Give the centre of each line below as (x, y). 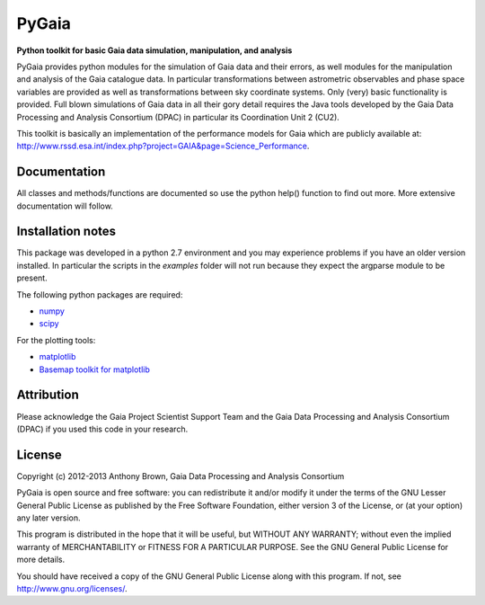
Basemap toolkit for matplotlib (94, 369)
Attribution (48, 395)
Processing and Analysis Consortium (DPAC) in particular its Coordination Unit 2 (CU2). (178, 117)
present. (32, 278)
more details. (41, 560)
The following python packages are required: (100, 294)
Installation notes (66, 231)
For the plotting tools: (56, 340)
